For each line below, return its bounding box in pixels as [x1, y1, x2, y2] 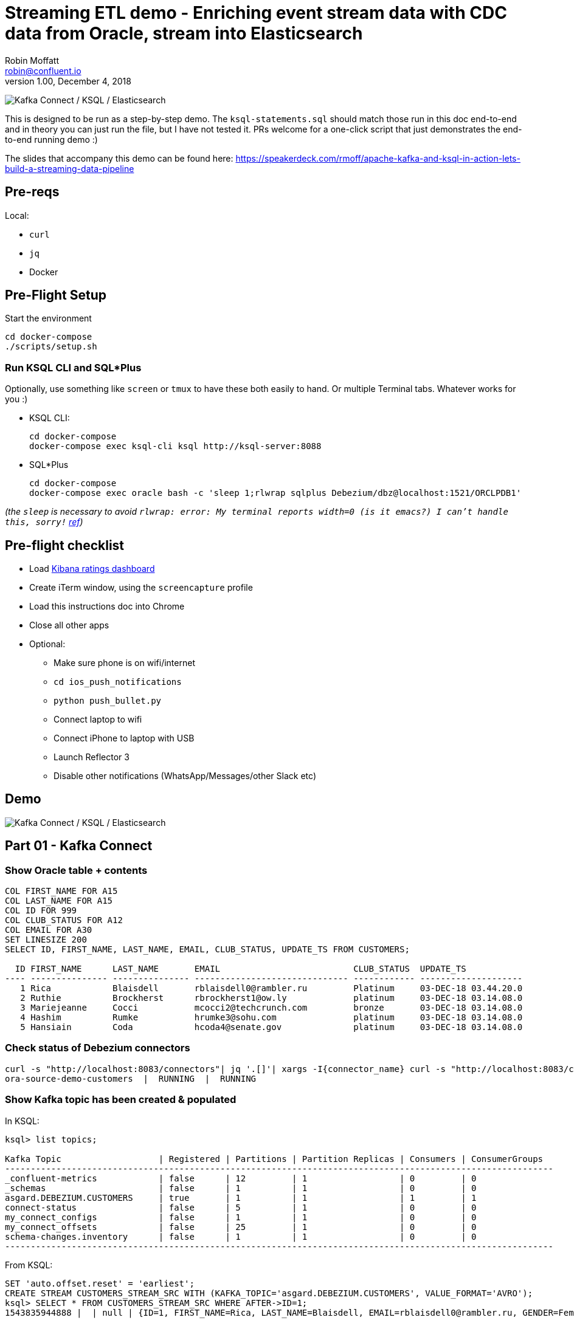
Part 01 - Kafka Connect [5, 838, 153, 854]
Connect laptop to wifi [54, 714, 142, 725]
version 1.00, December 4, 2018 [5, 75, 131, 86]
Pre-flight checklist [5, 537, 125, 553]
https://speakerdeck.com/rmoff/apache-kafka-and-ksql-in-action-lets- [235, 153, 520, 163]
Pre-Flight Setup [5, 287, 106, 303]
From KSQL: [5, 1259, 53, 1270]
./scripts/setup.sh [5, 342, 97, 352]
